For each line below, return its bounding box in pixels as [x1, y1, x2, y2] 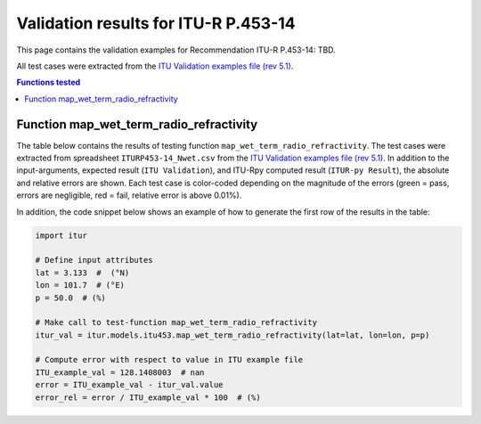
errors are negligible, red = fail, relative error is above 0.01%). [16, 190, 242, 200]
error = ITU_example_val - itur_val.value [35, 379, 224, 390]
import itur [35, 230, 88, 241]
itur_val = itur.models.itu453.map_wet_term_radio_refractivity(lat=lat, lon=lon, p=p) [35, 330, 430, 340]
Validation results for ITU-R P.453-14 [16, 13, 296, 33]
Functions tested [16, 77, 81, 88]
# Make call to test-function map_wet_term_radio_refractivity [35, 317, 318, 328]
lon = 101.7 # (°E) [35, 281, 125, 290]
